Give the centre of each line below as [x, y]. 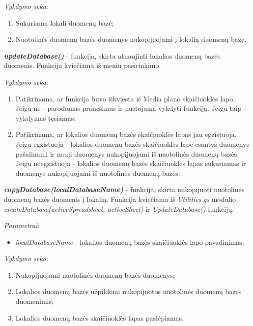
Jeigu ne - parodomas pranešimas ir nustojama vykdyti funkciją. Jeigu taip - [131, 108]
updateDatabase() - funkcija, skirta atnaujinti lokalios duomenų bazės [112, 55]
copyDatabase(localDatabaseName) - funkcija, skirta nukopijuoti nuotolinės [124, 189]
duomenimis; [34, 301]
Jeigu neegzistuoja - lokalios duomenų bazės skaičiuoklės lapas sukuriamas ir [131, 163]
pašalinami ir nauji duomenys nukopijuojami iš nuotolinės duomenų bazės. [127, 153]
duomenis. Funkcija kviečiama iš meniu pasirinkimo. [83, 65]
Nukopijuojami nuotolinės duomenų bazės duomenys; [95, 275]
